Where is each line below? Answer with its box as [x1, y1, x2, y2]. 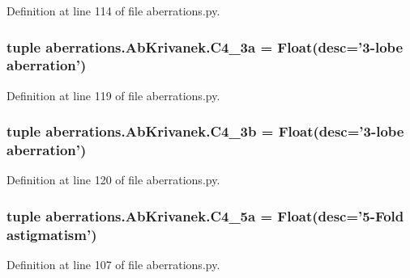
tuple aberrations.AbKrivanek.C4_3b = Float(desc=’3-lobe [6, 121, 404, 141]
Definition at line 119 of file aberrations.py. [6, 86, 220, 103]
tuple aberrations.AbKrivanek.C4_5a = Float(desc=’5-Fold [6, 205, 404, 225]
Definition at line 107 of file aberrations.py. [6, 256, 220, 273]
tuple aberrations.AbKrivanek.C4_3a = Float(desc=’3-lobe [6, 36, 404, 57]
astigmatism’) [6, 224, 97, 244]
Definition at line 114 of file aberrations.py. [6, 2, 220, 19]
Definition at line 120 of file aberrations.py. [6, 171, 220, 188]
